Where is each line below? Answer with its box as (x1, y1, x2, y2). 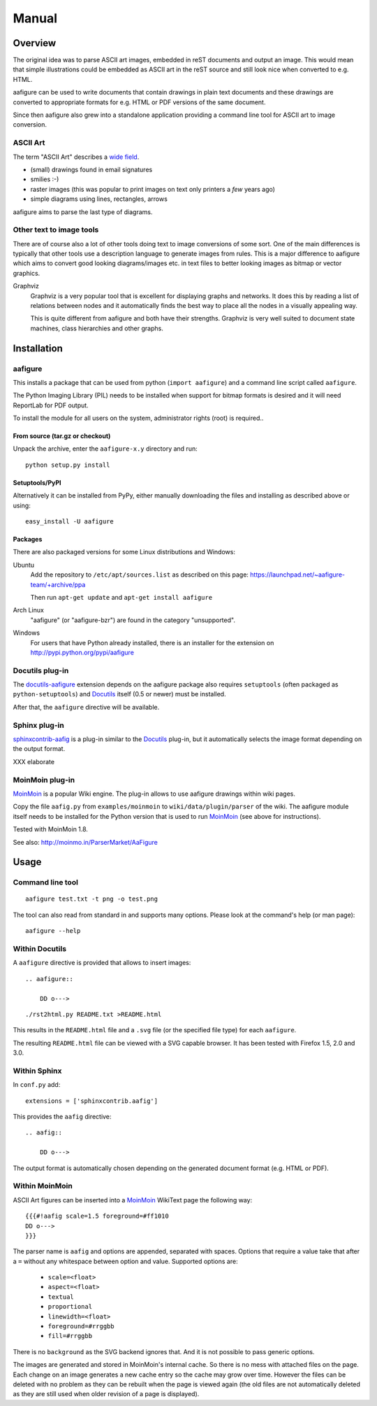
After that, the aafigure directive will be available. (13, 703, 160, 711)
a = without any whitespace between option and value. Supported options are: (13, 1257, 238, 1265)
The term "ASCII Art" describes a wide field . (13, 153, 140, 161)
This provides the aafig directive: (13, 1113, 112, 1121)
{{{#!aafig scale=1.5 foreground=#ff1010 (25, 1212, 169, 1221)
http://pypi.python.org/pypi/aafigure (30, 648, 134, 656)
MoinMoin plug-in (13, 775, 75, 785)
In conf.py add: (13, 1081, 61, 1089)
